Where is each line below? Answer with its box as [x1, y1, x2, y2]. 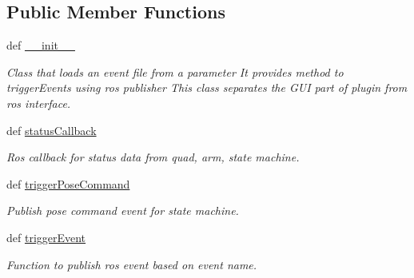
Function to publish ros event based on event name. [6, 256, 257, 272]
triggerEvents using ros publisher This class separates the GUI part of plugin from [6, 79, 408, 96]
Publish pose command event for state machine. [6, 202, 239, 219]
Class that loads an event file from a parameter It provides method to [6, 63, 344, 80]
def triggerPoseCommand [6, 175, 130, 192]
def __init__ [6, 37, 75, 54]
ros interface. [6, 94, 71, 111]
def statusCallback [6, 121, 97, 138]
